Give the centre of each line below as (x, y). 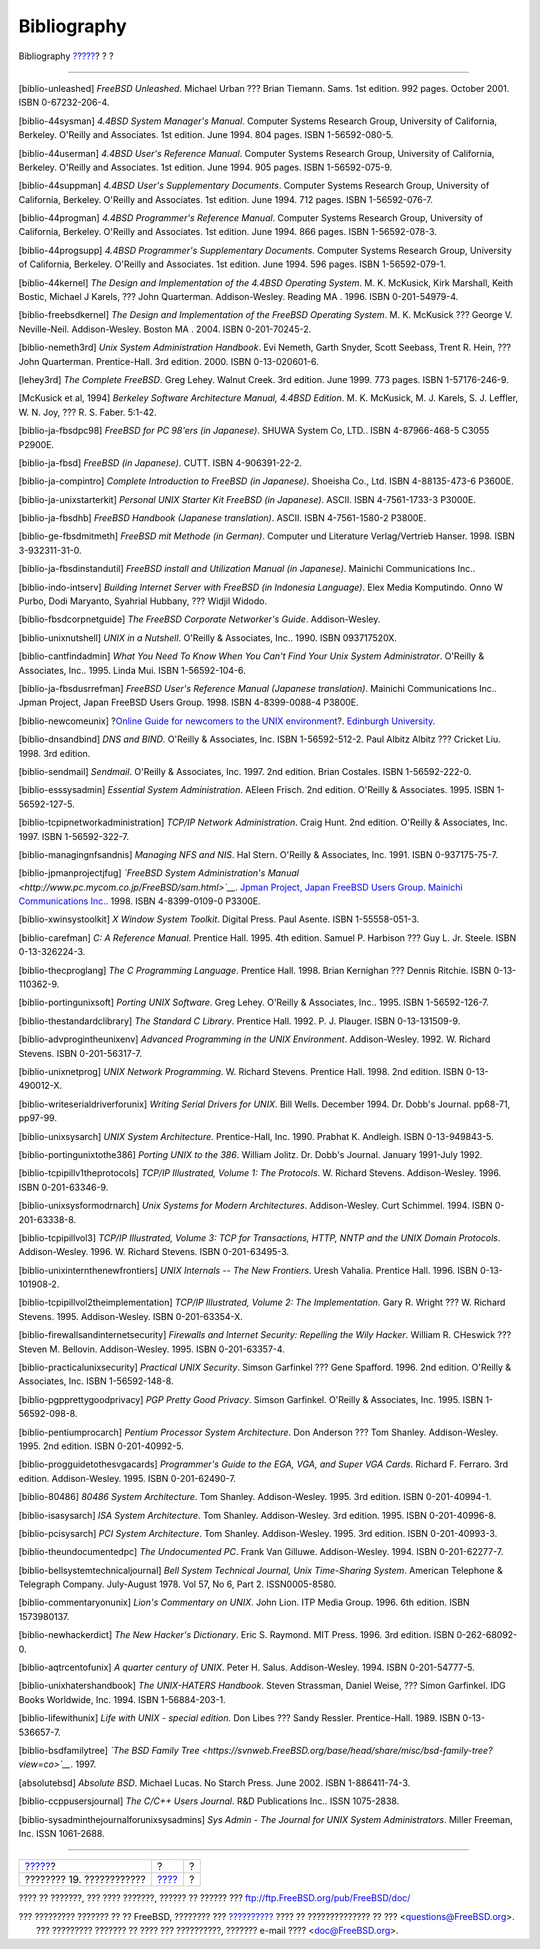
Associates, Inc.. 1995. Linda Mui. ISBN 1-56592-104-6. (132, 670)
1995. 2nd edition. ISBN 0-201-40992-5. (101, 1446)
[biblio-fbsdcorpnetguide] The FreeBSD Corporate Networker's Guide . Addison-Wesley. (199, 619)
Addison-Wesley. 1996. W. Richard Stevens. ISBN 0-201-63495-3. (154, 1252)
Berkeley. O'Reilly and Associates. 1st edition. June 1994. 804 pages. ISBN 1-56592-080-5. (206, 135)
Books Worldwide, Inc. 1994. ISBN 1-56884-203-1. (122, 1699)
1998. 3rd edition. (54, 753)
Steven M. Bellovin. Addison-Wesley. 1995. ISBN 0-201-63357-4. (151, 1349)
